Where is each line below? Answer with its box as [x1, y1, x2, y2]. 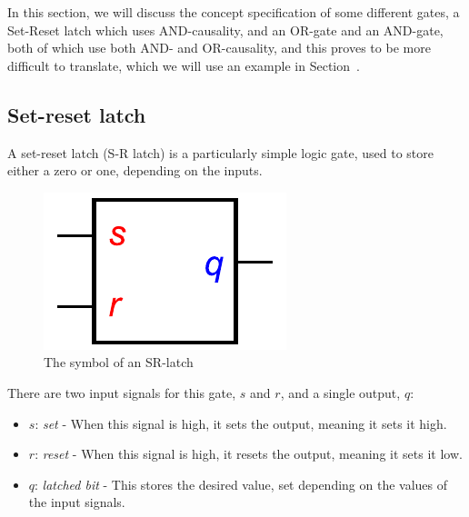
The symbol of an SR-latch [44, 353, 194, 372]
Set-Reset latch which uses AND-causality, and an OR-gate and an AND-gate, [7, 20, 444, 39]
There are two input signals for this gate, [7, 383, 236, 402]
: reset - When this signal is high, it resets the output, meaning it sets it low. [35, 444, 463, 463]
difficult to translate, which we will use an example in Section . [7, 55, 360, 75]
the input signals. [28, 492, 125, 512]
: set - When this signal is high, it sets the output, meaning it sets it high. [35, 413, 447, 432]
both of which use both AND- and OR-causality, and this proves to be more [7, 38, 431, 57]
